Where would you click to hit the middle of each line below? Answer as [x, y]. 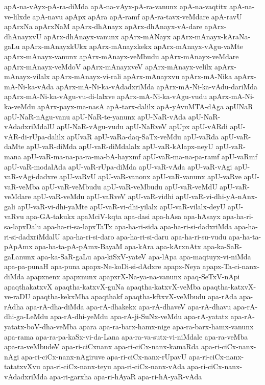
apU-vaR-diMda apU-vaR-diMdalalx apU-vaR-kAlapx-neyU [120, 146]
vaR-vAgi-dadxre [31, 176]
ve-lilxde [17, 16]
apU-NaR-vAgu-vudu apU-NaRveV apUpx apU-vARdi [142, 126]
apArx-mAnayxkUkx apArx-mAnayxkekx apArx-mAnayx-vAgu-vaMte [132, 46]
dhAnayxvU [23, 36]
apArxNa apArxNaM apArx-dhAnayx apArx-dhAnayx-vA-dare [103, 26]
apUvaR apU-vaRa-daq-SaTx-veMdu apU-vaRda [143, 136]
